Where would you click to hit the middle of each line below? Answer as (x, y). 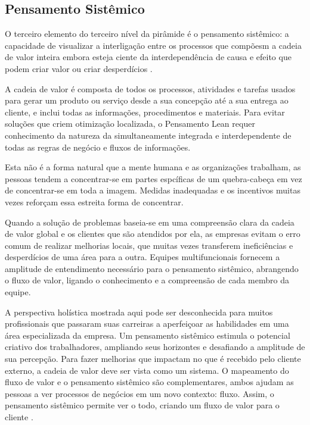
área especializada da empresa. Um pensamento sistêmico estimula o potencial (148, 335)
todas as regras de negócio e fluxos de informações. (98, 147)
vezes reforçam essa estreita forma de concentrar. (94, 201)
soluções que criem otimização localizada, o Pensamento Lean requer (130, 124)
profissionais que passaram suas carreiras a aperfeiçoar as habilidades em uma (147, 324)
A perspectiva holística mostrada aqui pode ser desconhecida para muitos (139, 312)
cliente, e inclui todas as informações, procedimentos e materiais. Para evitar (145, 112)
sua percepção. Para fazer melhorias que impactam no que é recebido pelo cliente (153, 359)
